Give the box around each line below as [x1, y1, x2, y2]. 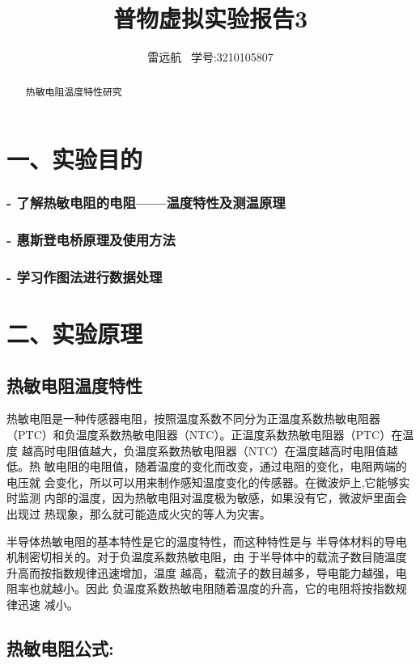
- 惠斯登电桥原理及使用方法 [6, 230, 176, 250]
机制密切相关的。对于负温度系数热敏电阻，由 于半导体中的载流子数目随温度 [6, 548, 407, 565]
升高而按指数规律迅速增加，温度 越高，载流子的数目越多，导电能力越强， [6, 564, 396, 581]
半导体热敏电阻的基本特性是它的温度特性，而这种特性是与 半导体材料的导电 [6, 532, 407, 549]
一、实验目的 [6, 142, 143, 176]
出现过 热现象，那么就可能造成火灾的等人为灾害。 [6, 505, 271, 522]
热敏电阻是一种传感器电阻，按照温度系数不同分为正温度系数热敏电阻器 [6, 410, 380, 427]
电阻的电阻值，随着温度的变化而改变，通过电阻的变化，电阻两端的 [55, 458, 407, 475]
